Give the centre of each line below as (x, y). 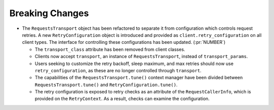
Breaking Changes (49, 13)
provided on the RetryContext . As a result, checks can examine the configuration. (122, 99)
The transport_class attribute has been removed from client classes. (110, 49)
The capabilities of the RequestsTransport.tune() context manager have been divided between (139, 78)
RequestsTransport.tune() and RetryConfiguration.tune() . (106, 85)
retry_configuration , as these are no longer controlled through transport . (118, 70)
